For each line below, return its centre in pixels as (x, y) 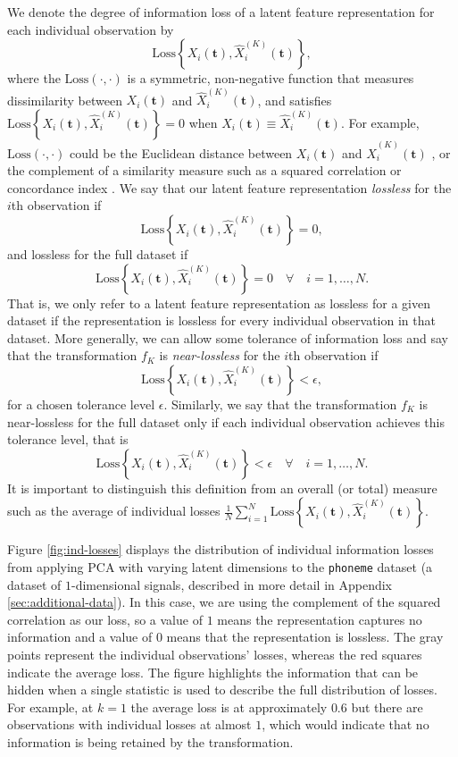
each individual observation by (91, 29)
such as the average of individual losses (114, 511)
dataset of (34, 584)
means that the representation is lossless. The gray (305, 637)
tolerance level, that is (68, 439)
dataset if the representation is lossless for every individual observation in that (221, 320)
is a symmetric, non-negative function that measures (271, 78)
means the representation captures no (320, 619)
